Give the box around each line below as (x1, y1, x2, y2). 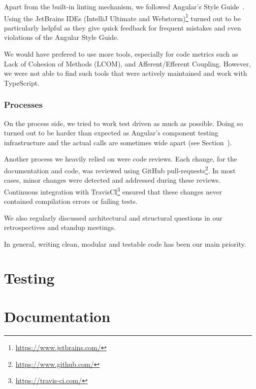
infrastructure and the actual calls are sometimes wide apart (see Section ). (4, 137, 232, 147)
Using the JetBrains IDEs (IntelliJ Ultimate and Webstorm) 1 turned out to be (4, 11, 241, 23)
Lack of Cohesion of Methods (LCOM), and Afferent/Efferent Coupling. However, (4, 58, 251, 68)
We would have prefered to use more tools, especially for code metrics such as (4, 49, 238, 59)
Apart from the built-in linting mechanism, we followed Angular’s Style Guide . (4, 1, 245, 11)
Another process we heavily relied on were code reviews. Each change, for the (4, 154, 237, 164)
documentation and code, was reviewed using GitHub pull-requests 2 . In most (4, 164, 236, 175)
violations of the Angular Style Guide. (4, 32, 119, 42)
